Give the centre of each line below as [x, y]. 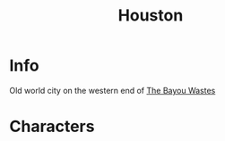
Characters [52, 127]
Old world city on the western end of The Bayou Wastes [112, 90]
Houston [151, 16]
